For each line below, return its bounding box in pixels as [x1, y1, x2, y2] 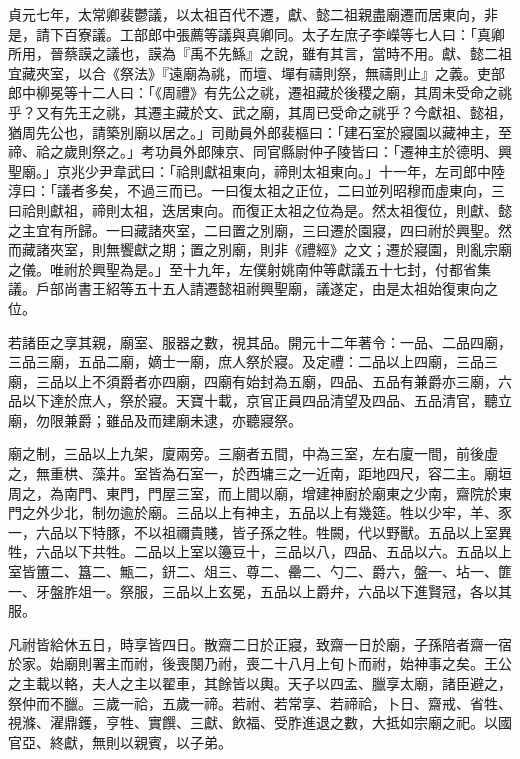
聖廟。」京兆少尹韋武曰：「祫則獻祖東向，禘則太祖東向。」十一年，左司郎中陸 [8, 160, 505, 181]
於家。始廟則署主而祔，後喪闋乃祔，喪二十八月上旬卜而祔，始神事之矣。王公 [8, 653, 512, 674]
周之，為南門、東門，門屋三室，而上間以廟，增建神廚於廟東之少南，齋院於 [8, 482, 498, 503]
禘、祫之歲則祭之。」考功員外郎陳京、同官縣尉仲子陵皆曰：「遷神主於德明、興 [8, 141, 512, 162]
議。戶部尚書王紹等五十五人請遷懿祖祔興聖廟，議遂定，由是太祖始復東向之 [8, 278, 498, 299]
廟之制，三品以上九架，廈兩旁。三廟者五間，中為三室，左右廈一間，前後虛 [8, 443, 498, 464]
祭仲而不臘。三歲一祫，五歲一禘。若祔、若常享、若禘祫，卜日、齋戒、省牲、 [8, 692, 512, 713]
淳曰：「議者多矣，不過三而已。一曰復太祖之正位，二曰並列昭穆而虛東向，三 [8, 180, 505, 201]
